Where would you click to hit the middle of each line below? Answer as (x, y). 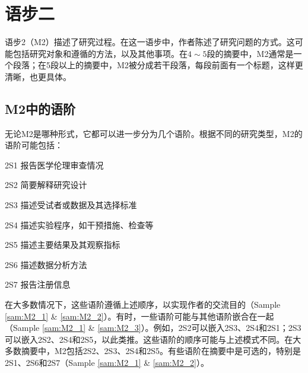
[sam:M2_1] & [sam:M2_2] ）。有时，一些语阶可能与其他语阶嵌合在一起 (139, 316)
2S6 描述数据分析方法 (46, 264)
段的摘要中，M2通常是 (250, 53)
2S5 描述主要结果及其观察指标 (63, 245)
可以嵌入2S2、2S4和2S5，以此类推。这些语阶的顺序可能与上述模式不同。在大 (153, 339)
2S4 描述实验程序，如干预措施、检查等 (79, 224)
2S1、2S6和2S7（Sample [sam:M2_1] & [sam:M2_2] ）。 (107, 363)
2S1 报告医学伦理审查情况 (54, 165)
